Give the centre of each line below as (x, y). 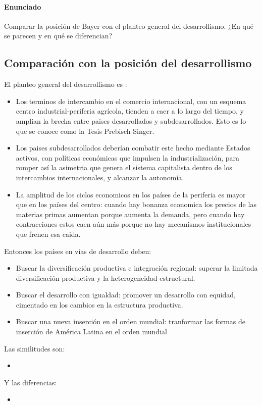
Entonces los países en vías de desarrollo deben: (78, 251)
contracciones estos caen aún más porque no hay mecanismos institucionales (134, 224)
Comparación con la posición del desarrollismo (128, 63)
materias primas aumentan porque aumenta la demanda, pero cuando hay (130, 214)
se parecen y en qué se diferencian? (58, 36)
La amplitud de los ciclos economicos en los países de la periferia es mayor (131, 194)
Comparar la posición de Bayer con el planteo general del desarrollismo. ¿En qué (129, 26)
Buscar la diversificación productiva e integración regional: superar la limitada (137, 268)
